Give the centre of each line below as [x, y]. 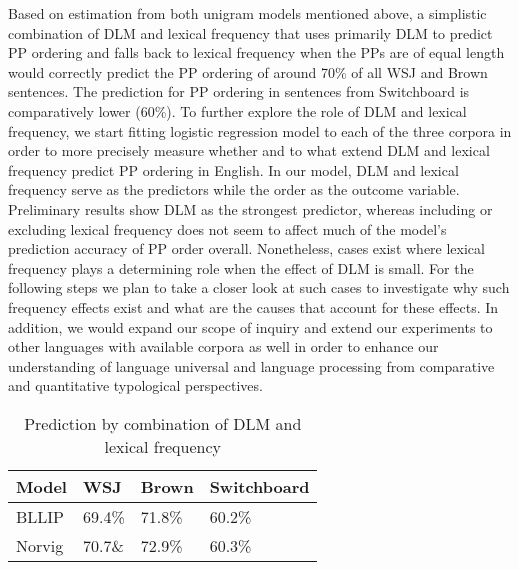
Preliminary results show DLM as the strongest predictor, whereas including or [250, 208]
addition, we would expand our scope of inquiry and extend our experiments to [250, 326]
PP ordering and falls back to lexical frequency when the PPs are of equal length [256, 52]
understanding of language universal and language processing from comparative [251, 365]
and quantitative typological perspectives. [135, 385]
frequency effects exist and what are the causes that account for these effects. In [253, 306]
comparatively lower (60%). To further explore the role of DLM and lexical [237, 110]
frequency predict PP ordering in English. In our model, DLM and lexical [233, 169]
